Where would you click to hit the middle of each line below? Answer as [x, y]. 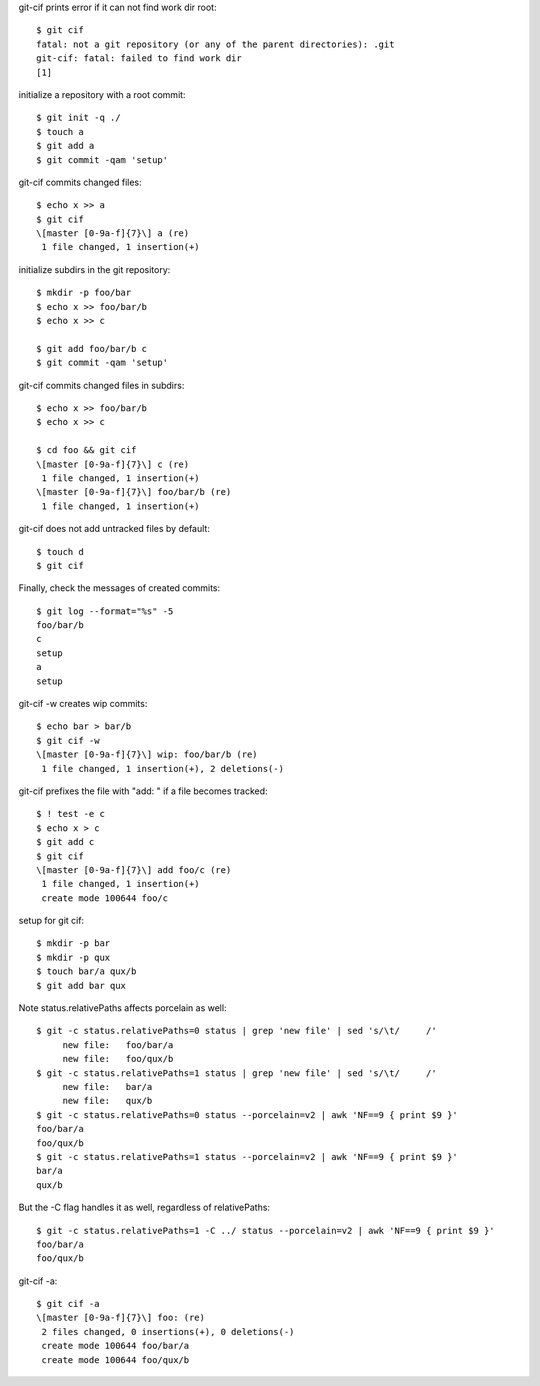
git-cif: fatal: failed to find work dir [139, 58]
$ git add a [65, 146]
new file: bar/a [107, 1086]
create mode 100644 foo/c [105, 898]
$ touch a [60, 131]
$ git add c [65, 842]
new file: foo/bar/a [118, 1044]
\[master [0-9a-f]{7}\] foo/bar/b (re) [134, 492]
